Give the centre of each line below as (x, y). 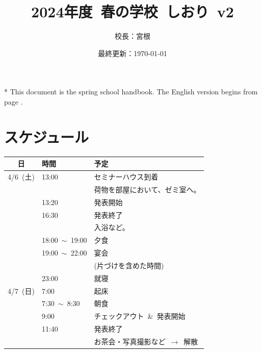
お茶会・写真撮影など (130, 341)
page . (14, 101)
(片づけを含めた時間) (129, 265)
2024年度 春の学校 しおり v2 (133, 11)
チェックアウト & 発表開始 (140, 316)
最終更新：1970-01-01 (133, 53)
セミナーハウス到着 (126, 176)
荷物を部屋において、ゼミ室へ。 (147, 189)
